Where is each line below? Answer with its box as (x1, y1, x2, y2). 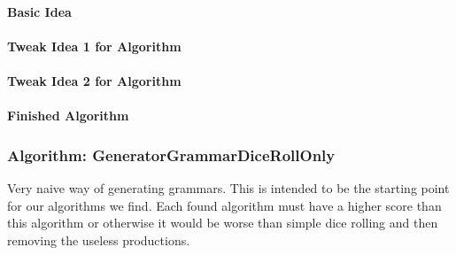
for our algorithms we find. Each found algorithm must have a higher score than (7, 196, 442, 214)
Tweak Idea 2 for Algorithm (7, 71, 182, 89)
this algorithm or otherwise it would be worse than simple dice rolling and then (7, 213, 438, 232)
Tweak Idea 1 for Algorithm (7, 36, 182, 55)
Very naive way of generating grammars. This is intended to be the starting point (7, 178, 450, 197)
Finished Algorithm (7, 106, 129, 125)
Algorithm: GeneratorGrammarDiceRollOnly (7, 143, 336, 166)
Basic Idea (7, 2, 72, 20)
